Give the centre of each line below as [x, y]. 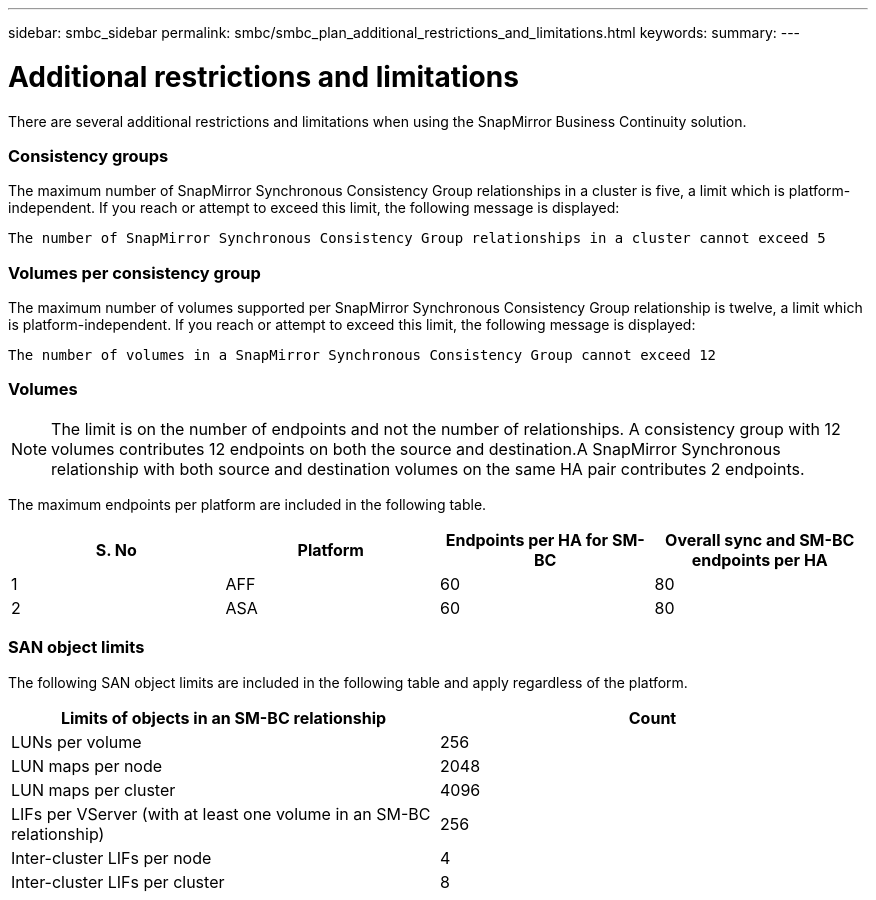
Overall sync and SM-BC [760, 539]
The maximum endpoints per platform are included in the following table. [247, 504]
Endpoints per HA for [527, 539]
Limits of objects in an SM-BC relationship [223, 717]
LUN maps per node [87, 765]
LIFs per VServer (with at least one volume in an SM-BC [221, 813]
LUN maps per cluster [93, 789]
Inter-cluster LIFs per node [111, 857]
